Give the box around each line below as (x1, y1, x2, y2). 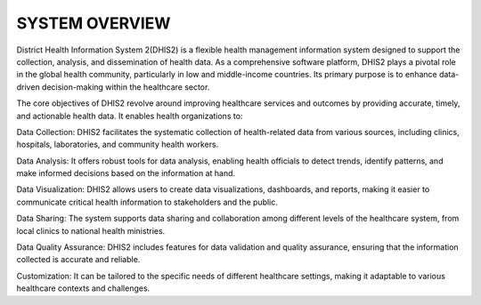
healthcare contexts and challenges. (16, 283, 151, 293)
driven (16, 81, 40, 92)
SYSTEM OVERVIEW (16, 13, 171, 33)
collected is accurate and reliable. (16, 254, 141, 265)
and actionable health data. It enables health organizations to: (16, 110, 243, 121)
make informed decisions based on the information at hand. (16, 168, 236, 179)
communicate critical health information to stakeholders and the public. (16, 197, 278, 207)
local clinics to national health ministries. (16, 225, 166, 236)
